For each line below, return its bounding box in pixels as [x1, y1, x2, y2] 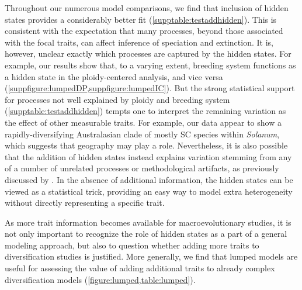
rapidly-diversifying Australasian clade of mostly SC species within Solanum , [5, 127, 280, 140]
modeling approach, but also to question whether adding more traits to [5, 239, 259, 251]
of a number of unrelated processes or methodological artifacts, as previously [5, 162, 279, 174]
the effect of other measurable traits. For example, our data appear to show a [5, 116, 282, 128]
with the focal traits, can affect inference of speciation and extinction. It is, [5, 36, 273, 48]
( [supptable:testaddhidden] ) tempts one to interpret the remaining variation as [5, 105, 286, 117]
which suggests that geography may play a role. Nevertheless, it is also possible [5, 139, 288, 151]
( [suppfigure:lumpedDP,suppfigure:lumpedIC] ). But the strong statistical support [5, 82, 295, 94]
